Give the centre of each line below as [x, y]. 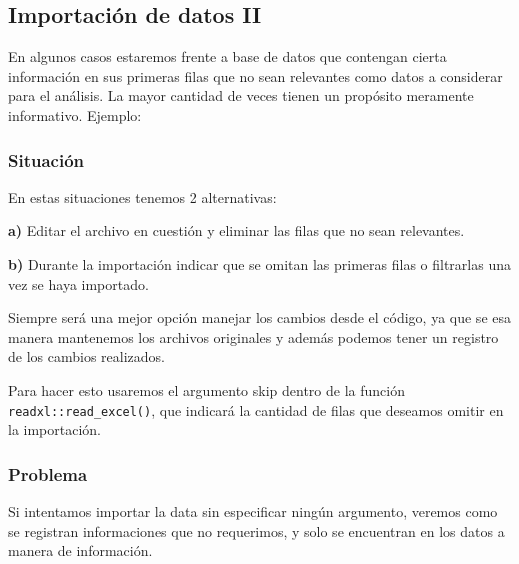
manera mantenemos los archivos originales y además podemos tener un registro [253, 336]
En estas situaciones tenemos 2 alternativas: [142, 196]
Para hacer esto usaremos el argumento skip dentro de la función [206, 389]
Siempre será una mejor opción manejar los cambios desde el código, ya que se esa [259, 317]
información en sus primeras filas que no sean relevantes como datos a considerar [255, 75]
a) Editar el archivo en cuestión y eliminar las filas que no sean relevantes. [236, 230]
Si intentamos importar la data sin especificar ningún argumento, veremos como [253, 511]
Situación [46, 159]
